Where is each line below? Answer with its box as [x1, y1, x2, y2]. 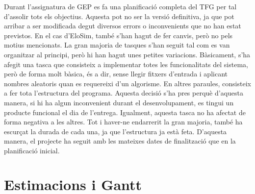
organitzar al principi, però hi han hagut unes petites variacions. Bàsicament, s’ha [4, 49, 251, 59]
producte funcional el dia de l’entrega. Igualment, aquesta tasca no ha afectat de [4, 107, 246, 117]
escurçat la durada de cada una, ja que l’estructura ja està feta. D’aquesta [4, 126, 227, 136]
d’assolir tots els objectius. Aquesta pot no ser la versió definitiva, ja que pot [4, 11, 234, 21]
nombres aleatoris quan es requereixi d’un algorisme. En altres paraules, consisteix [4, 78, 251, 88]
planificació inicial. [4, 145, 60, 155]
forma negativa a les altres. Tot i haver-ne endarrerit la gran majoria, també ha [4, 117, 243, 127]
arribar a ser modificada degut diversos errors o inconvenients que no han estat [4, 21, 241, 31]
